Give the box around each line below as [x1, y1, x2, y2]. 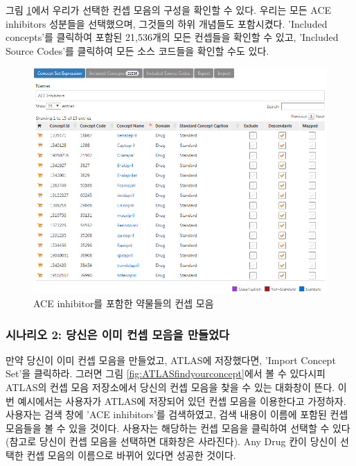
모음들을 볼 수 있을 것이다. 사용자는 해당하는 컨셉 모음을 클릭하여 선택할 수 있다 [6, 420, 350, 435]
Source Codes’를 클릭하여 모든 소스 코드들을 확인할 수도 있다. [6, 43, 269, 58]
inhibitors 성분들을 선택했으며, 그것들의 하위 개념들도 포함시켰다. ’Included [6, 16, 328, 31]
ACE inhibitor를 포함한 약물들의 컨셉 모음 [33, 296, 214, 311]
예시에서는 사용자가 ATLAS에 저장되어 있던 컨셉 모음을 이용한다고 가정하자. [17, 393, 346, 408]
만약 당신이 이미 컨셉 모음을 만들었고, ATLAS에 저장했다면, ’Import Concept [6, 352, 336, 367]
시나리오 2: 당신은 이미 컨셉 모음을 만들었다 [6, 325, 230, 343]
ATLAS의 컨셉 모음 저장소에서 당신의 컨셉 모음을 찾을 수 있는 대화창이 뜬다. [6, 380, 335, 395]
